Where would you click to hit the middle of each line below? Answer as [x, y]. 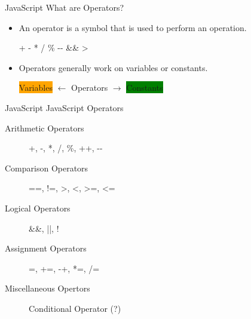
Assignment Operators [46, 248]
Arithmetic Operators [45, 128]
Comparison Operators [47, 168]
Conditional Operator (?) [75, 308]
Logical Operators [38, 208]
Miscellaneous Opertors [48, 288]
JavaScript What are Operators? [65, 7]
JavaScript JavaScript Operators [64, 107]
